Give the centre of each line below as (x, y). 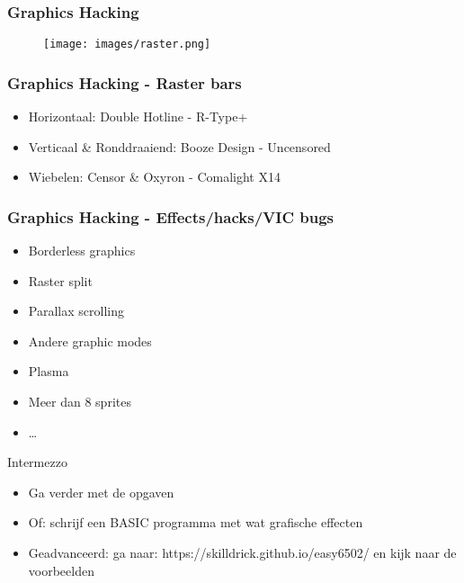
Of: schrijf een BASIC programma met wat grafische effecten (196, 522)
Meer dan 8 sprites (80, 402)
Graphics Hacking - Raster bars (125, 82)
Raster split (60, 280)
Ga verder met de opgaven (101, 492)
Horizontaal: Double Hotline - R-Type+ (138, 117)
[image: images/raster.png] (127, 45)
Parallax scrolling (76, 311)
